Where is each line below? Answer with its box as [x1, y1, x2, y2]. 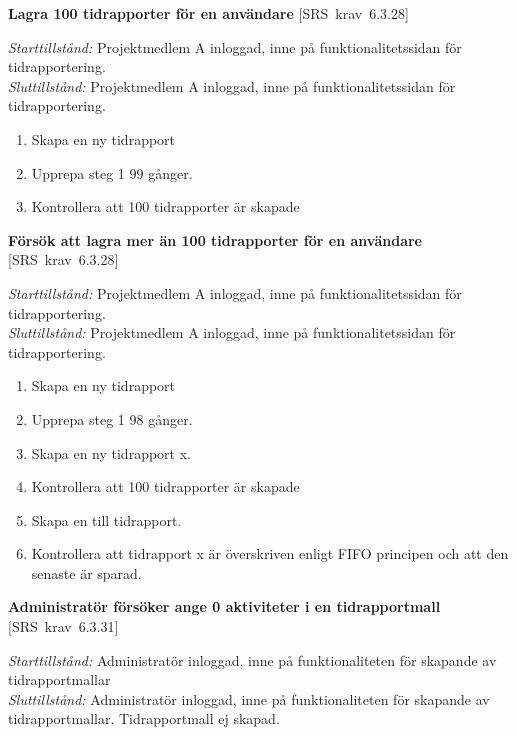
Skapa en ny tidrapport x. [31, 442, 191, 463]
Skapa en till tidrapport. [31, 509, 182, 530]
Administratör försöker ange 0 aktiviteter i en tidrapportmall [8, 596, 441, 617]
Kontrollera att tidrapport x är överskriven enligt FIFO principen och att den [31, 543, 509, 564]
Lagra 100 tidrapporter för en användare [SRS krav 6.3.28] [8, 3, 409, 23]
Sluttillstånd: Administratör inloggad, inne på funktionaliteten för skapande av [8, 688, 490, 709]
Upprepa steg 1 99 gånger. [31, 162, 193, 183]
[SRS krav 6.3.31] [8, 616, 119, 637]
